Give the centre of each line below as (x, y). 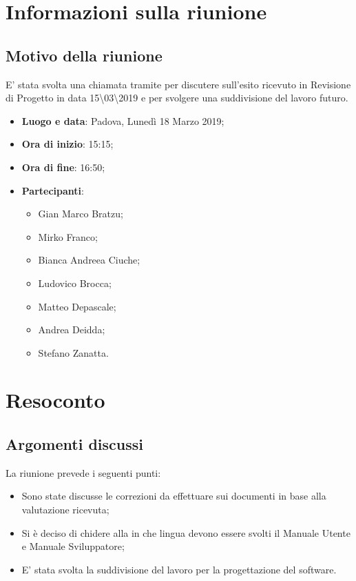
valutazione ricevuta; (65, 510)
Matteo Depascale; (77, 306)
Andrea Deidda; (72, 329)
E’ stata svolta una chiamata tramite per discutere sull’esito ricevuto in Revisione (178, 84)
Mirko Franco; (68, 236)
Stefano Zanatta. (73, 352)
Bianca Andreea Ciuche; (89, 260)
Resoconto (55, 400)
